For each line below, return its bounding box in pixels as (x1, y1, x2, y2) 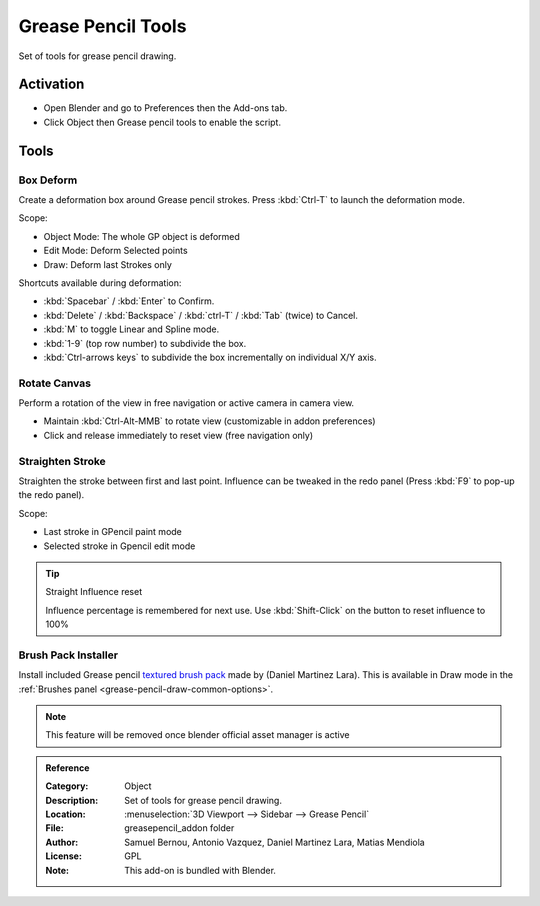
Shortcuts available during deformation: (18, 276, 182, 289)
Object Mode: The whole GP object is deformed (43, 230, 240, 242)
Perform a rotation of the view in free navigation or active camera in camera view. (18, 397, 355, 409)
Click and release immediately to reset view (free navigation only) (43, 429, 314, 441)
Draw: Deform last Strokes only (43, 258, 172, 270)
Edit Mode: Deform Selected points (43, 245, 189, 257)
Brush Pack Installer (18, 648, 119, 662)
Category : (45, 780, 89, 792)
